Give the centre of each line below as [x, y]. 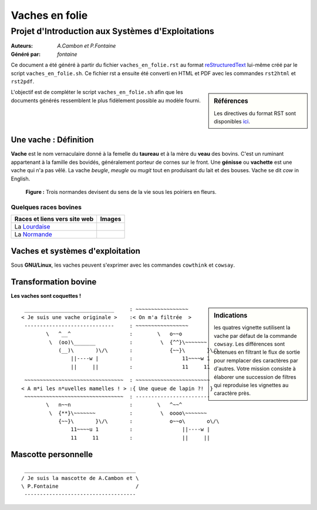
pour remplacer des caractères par [256, 360]
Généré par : [26, 54]
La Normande [33, 234]
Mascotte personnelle [52, 454]
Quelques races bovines [46, 207]
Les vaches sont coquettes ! [46, 296]
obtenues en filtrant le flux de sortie [257, 352]
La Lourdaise [32, 227]
